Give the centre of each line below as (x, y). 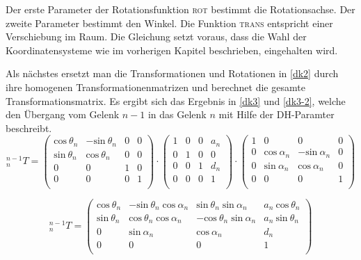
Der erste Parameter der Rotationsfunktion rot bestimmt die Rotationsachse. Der (180, 9)
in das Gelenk (177, 114)
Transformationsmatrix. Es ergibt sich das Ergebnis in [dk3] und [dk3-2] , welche (176, 100)
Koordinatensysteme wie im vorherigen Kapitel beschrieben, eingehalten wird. (172, 50)
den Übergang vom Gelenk (63, 114)
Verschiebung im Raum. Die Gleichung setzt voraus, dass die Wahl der (156, 36)
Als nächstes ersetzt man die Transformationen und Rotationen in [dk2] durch (172, 73)
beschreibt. (29, 128)
